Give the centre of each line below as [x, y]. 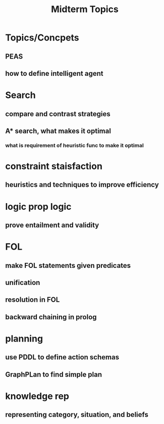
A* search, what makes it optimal [58, 131]
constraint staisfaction [54, 167]
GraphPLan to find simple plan [54, 374]
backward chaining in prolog [51, 317]
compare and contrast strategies [58, 114]
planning [24, 338]
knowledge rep [37, 396]
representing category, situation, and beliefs [77, 415]
